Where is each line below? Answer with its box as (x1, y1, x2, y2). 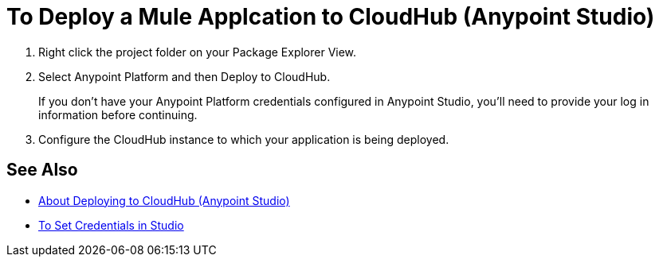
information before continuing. (38, 107, 198, 122)
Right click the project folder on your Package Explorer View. (38, 44, 357, 59)
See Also (6, 160, 78, 180)
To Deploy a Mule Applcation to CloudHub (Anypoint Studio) (6, 3, 655, 30)
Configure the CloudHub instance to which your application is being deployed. (38, 132, 449, 146)
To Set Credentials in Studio (38, 218, 184, 232)
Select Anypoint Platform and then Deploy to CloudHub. (38, 69, 331, 83)
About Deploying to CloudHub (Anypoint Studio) (38, 193, 290, 207)
